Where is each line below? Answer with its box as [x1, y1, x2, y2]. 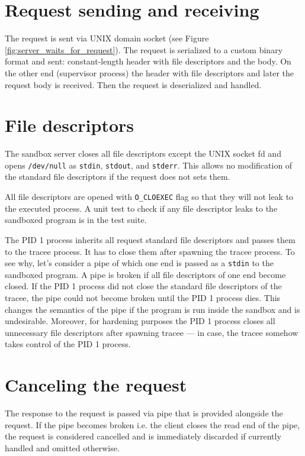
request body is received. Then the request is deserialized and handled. [5, 78, 262, 90]
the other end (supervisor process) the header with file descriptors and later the [5, 66, 294, 79]
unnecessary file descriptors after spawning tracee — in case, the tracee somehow [5, 326, 298, 338]
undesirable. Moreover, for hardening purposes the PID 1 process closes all [5, 315, 275, 327]
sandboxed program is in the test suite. [5, 214, 147, 226]
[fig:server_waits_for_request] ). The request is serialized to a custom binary [5, 43, 283, 56]
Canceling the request [5, 373, 187, 397]
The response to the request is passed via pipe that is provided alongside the [5, 407, 283, 419]
